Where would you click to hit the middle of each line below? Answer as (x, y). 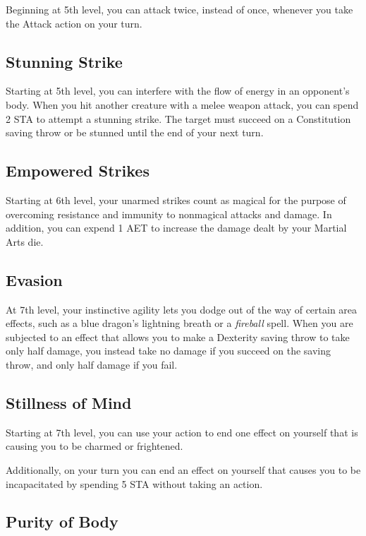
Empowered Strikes (78, 171)
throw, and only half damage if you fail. (92, 364)
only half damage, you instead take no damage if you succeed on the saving (169, 351)
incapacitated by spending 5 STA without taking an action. (134, 483)
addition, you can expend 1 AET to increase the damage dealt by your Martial (176, 228)
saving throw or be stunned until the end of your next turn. (135, 132)
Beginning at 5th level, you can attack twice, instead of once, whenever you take (179, 9)
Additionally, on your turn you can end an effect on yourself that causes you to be (183, 469)
